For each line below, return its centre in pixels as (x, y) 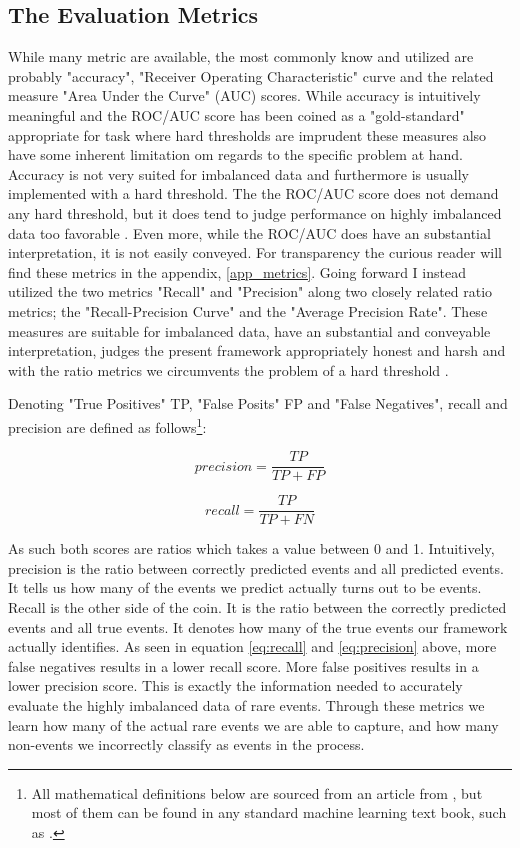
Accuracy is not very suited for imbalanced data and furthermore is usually (239, 173)
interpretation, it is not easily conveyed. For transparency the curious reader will (255, 252)
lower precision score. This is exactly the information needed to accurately (235, 685)
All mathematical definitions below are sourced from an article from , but (257, 792)
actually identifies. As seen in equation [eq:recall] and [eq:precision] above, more (252, 646)
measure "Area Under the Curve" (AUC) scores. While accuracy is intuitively (244, 95)
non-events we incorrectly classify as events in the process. (186, 744)
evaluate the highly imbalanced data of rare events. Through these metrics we (246, 705)
